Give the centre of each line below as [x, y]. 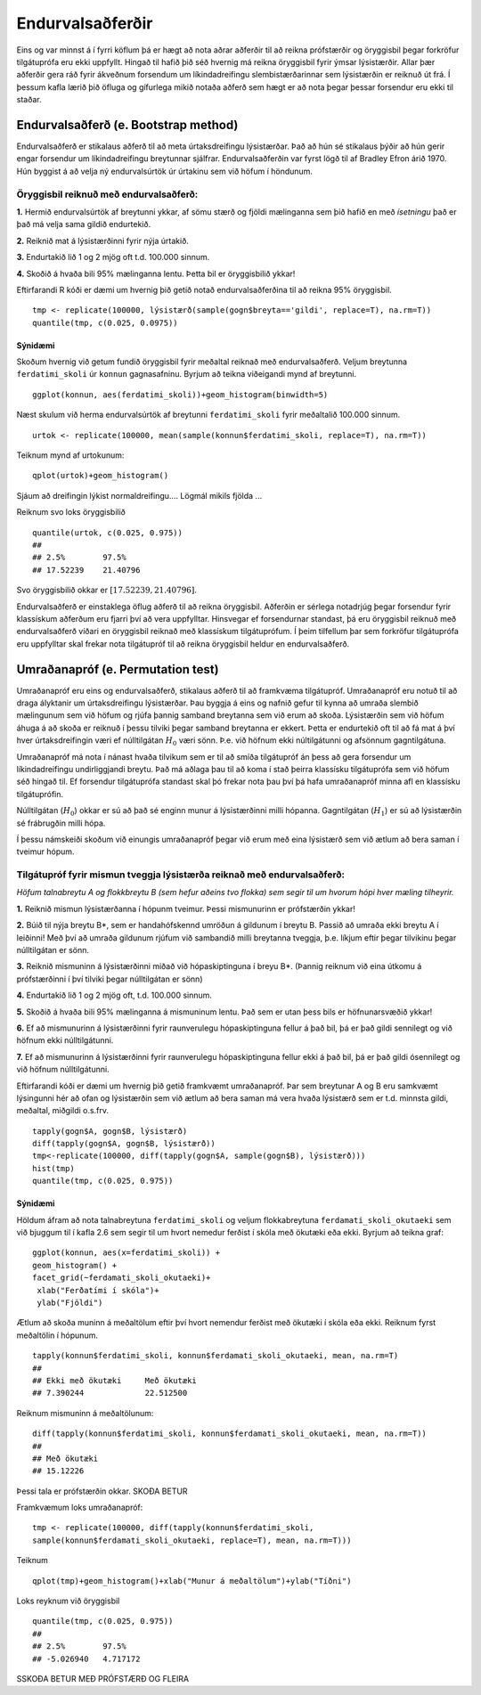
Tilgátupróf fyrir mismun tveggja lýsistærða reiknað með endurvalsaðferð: [181, 875]
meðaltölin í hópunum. [57, 1335]
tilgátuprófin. [40, 794]
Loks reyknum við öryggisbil [68, 1601]
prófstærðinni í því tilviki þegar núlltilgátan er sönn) [110, 979]
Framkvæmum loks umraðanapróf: [80, 1508]
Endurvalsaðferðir [85, 23]
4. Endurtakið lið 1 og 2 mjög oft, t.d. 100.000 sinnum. [114, 995]
